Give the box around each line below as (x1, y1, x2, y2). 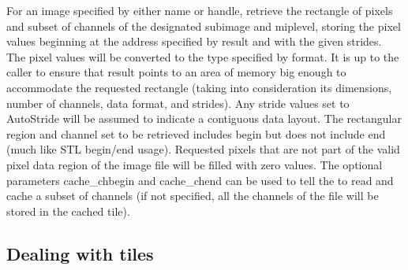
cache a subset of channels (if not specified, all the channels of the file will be (6, 187, 379, 204)
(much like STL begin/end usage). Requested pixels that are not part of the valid (6, 141, 400, 157)
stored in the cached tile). (6, 202, 130, 219)
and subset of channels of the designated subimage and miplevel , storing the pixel (6, 17, 401, 34)
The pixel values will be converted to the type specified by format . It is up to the (6, 48, 399, 65)
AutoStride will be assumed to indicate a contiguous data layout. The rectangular (6, 110, 402, 127)
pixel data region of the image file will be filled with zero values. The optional (6, 156, 383, 172)
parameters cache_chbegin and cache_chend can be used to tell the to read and (6, 172, 394, 188)
